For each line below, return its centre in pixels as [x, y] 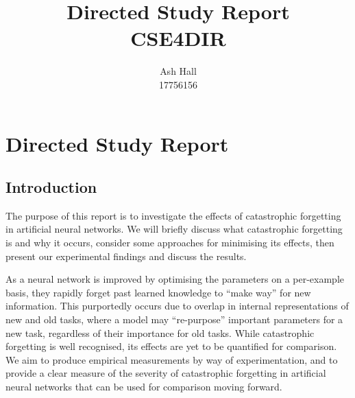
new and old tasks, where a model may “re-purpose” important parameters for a [174, 319]
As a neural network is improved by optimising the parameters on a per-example [175, 279]
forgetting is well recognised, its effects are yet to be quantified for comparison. [171, 346]
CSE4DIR [178, 38]
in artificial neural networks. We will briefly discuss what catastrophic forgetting [174, 229]
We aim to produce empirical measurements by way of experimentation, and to [172, 359]
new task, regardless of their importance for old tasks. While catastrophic [160, 332]
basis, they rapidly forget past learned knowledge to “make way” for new [158, 292]
